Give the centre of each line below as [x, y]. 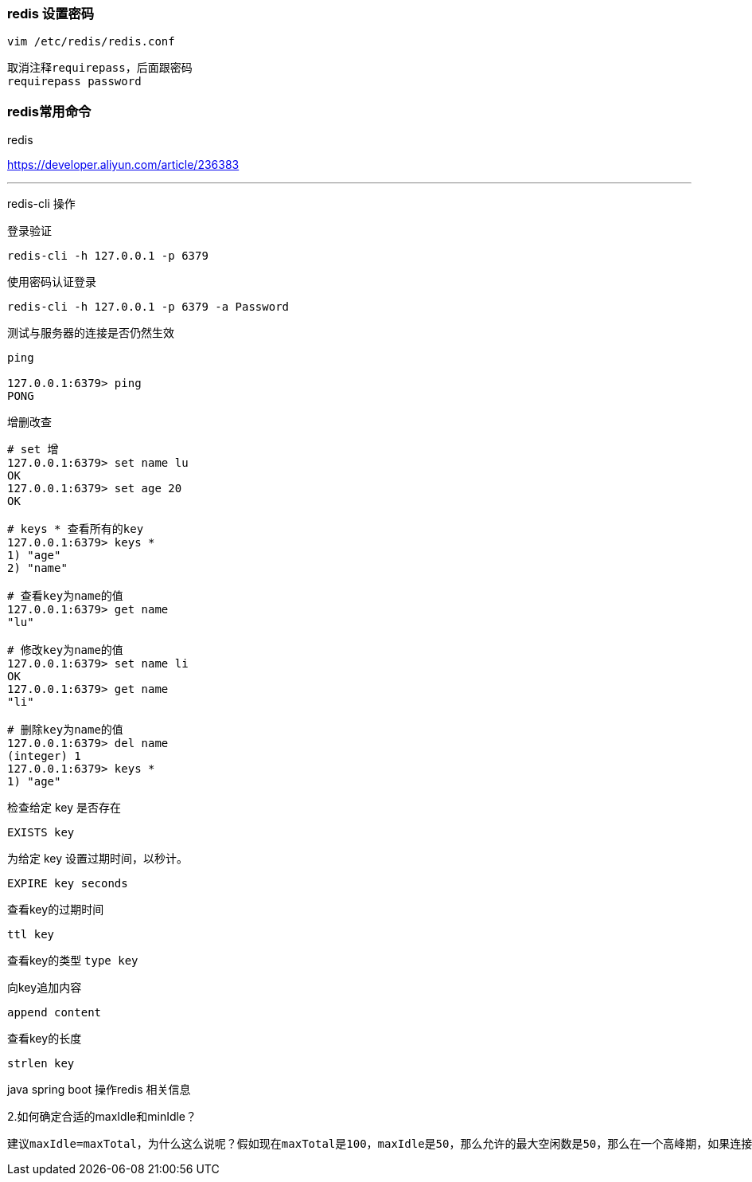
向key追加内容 [45, 988]
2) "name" [37, 568]
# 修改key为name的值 [65, 650]
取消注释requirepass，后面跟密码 [100, 68]
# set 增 [33, 450]
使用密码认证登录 [52, 282]
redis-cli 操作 [41, 204]
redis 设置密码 [51, 14]
